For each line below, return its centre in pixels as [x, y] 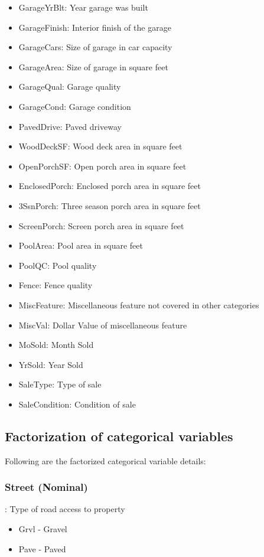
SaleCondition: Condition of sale [77, 404]
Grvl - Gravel [43, 529]
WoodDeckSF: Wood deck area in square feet [100, 146]
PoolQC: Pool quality [58, 265]
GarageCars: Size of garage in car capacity [95, 47]
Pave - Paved [42, 548]
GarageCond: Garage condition [75, 106]
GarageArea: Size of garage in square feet [93, 66]
